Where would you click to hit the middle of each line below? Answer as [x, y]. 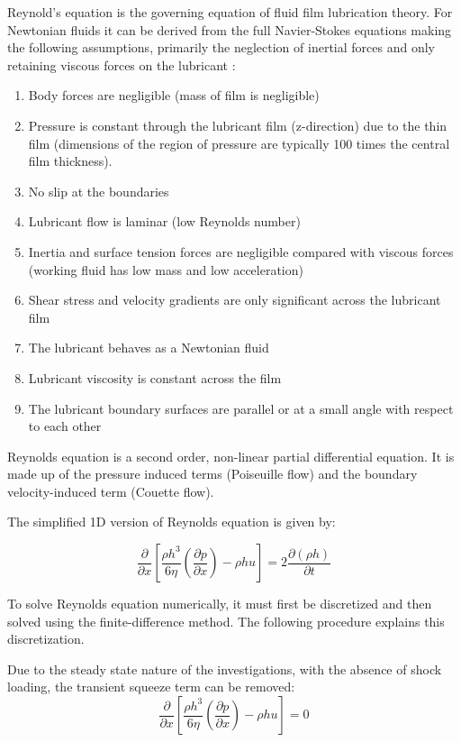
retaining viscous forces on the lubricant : [122, 64]
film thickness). [70, 161]
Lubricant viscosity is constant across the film [155, 377]
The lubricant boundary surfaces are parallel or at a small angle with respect [241, 408]
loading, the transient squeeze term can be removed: [151, 687]
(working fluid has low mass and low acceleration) [166, 269]
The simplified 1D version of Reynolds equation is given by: [172, 522]
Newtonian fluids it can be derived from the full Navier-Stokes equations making [230, 29]
